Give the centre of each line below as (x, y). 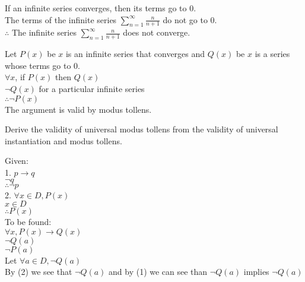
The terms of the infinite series (61, 19)
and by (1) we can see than (158, 272)
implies (256, 272)
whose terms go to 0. (42, 65)
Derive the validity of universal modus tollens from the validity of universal (142, 129)
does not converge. (157, 32)
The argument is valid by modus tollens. (78, 109)
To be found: (28, 222)
